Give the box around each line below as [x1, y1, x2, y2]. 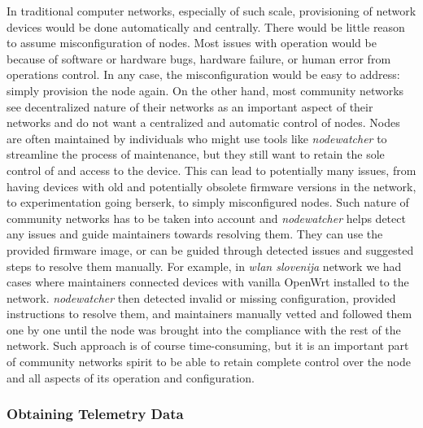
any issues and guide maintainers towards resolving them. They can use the [7, 225, 383, 242]
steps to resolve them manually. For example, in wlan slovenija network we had [7, 257, 402, 274]
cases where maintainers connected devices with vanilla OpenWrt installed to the [7, 273, 409, 290]
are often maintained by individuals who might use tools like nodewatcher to [7, 129, 387, 146]
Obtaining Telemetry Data [7, 404, 184, 424]
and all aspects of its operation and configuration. [7, 369, 255, 386]
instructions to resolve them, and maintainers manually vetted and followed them [7, 305, 412, 322]
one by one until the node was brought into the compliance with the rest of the [7, 321, 401, 338]
